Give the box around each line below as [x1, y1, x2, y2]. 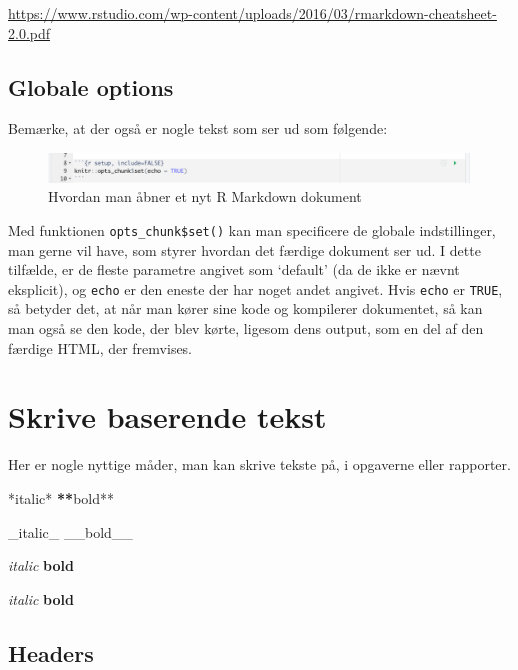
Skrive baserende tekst [8, 396, 327, 437]
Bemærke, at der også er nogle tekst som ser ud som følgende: [8, 118, 388, 139]
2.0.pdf [8, 22, 51, 43]
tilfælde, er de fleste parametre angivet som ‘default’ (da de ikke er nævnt [8, 259, 460, 280]
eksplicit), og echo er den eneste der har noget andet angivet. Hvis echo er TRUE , [8, 278, 503, 299]
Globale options [8, 71, 174, 102]
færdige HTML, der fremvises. [8, 337, 193, 358]
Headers [8, 637, 94, 668]
